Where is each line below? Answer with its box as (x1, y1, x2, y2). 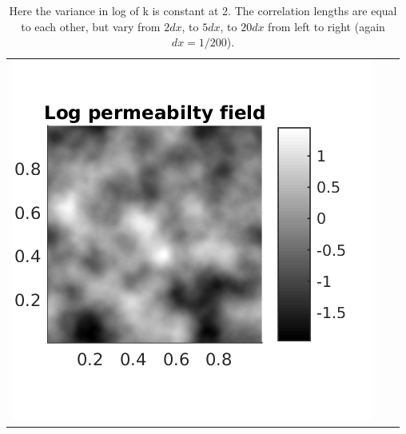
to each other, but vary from (21, 18, 161, 34)
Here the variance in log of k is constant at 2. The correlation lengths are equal (9, 2, 397, 18)
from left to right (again (268, 18, 385, 34)
